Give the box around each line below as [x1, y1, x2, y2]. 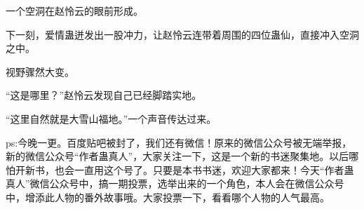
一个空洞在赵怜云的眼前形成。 [6, 4, 143, 18]
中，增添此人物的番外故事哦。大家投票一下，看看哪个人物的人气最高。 [6, 189, 330, 204]
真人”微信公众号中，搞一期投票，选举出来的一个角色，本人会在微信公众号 [6, 176, 344, 191]
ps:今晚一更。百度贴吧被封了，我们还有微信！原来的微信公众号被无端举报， [6, 135, 352, 149]
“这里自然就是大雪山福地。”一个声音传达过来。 [6, 111, 217, 126]
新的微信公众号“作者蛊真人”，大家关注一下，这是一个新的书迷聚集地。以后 [6, 149, 349, 163]
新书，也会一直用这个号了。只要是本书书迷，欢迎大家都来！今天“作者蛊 [25, 162, 354, 177]
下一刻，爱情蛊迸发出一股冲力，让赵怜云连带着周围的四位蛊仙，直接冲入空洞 [6, 27, 359, 41]
